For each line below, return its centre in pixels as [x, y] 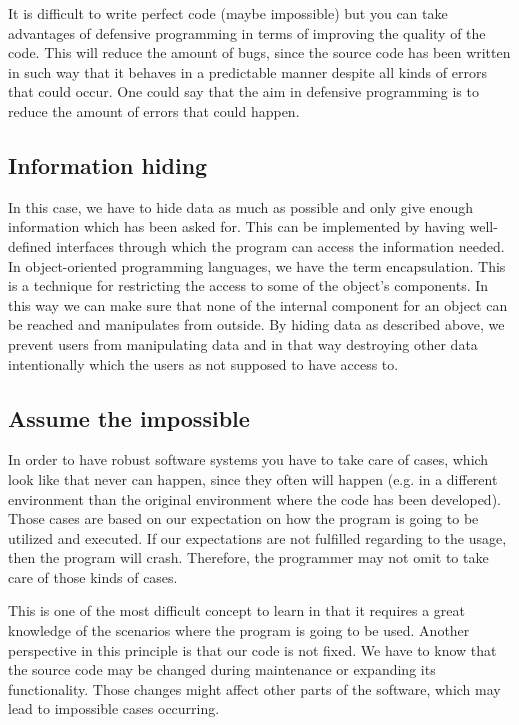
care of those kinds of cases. [93, 576]
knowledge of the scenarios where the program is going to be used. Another [239, 630]
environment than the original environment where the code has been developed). [254, 498]
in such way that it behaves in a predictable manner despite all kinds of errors [247, 71]
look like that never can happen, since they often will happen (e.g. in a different [253, 478]
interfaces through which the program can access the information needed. [280, 245]
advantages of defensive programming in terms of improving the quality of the [247, 32]
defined [30, 245]
